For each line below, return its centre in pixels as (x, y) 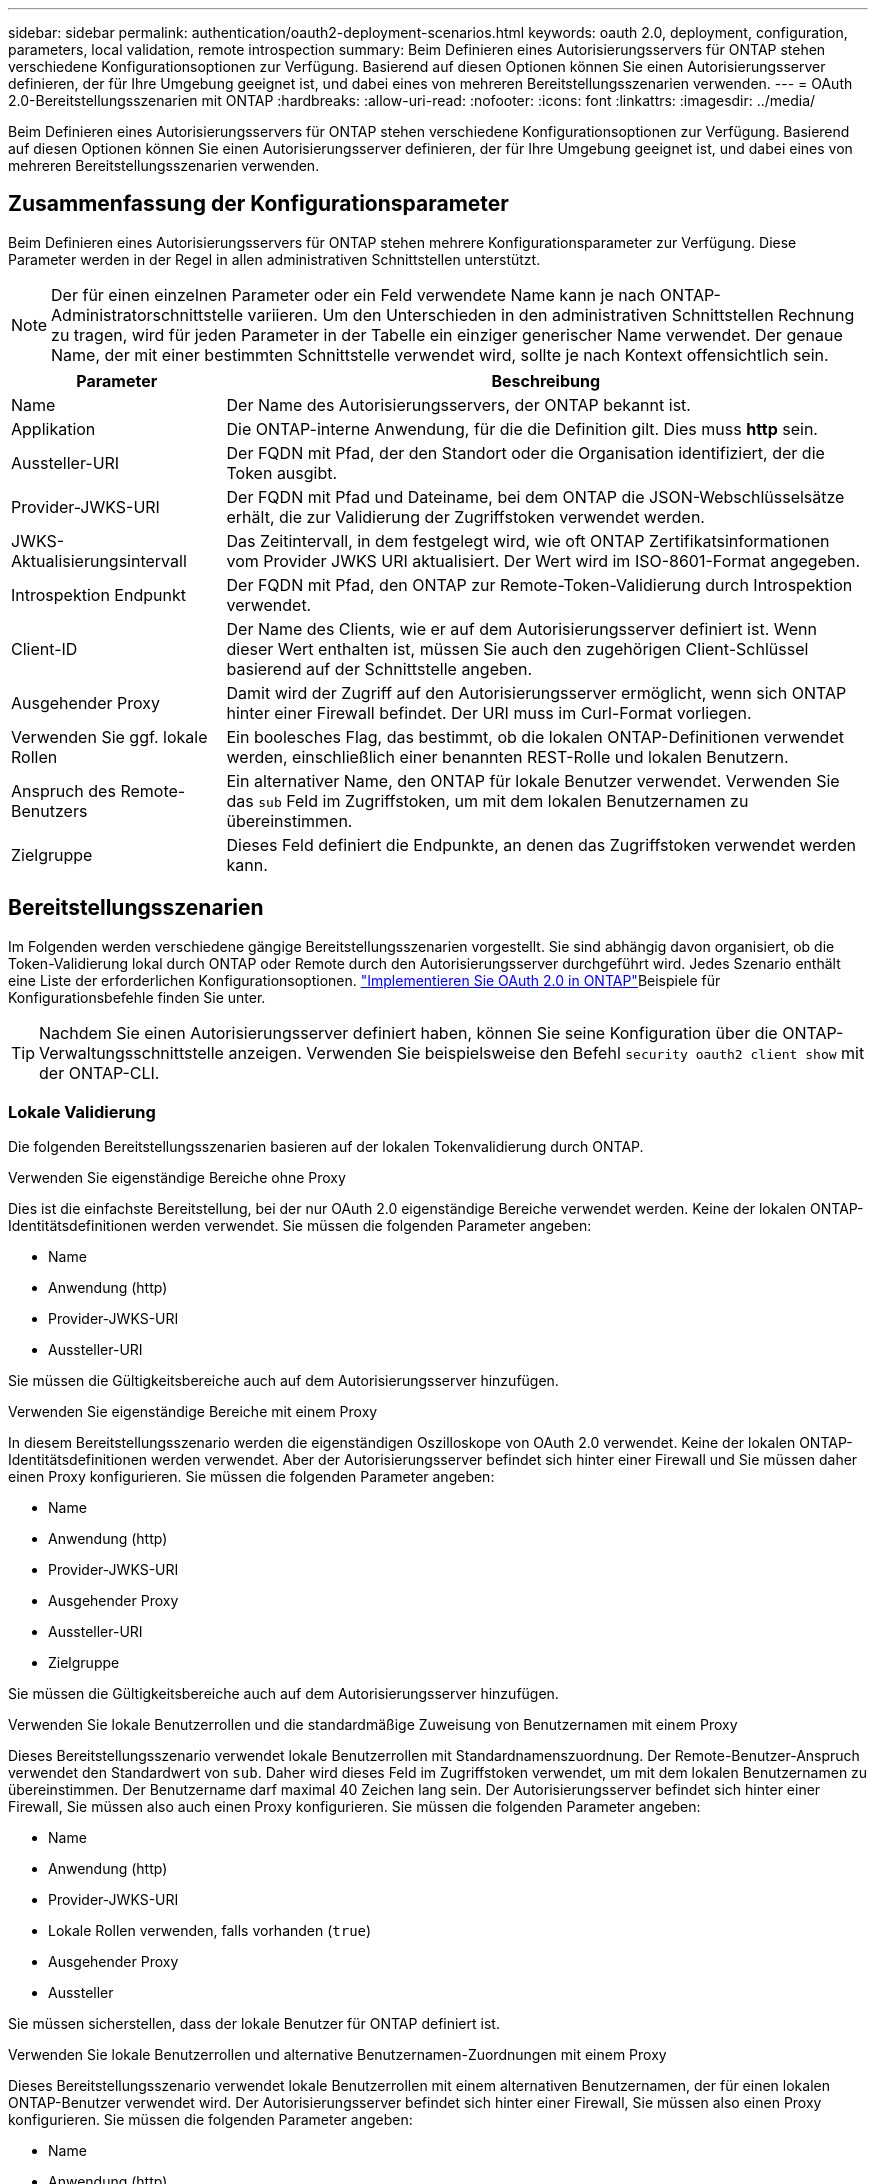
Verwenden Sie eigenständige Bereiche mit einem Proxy (193, 1412)
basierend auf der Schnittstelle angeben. (379, 668)
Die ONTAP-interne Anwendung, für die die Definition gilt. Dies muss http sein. (522, 428)
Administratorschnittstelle (147, 314)
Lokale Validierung (82, 1112)
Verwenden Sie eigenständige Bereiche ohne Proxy (177, 1178)
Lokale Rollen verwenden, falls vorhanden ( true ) (210, 1931)
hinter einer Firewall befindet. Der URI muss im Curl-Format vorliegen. (489, 712)
